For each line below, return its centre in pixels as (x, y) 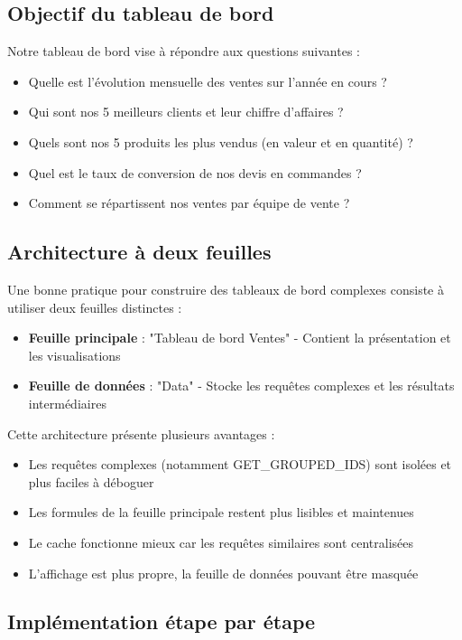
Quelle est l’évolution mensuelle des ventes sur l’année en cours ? (208, 81)
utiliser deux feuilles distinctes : (95, 307)
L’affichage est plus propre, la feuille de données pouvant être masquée (223, 573)
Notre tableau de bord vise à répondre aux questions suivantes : (184, 51)
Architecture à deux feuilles (139, 252)
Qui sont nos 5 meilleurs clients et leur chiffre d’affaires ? (186, 112)
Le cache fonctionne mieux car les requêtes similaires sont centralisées (221, 542)
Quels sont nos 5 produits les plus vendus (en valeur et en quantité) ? (221, 141)
